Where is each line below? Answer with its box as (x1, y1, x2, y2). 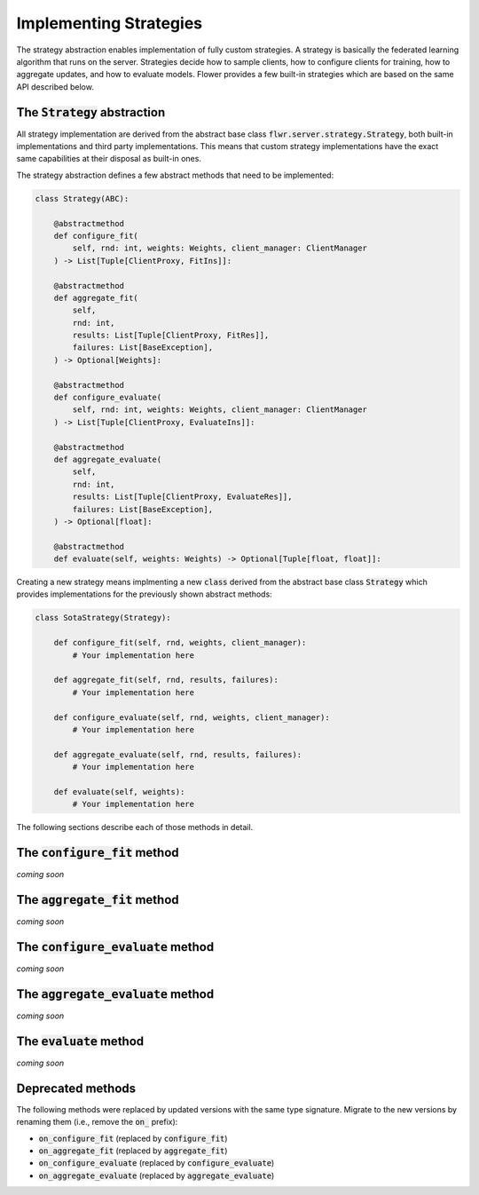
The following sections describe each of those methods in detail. (16, 822, 254, 833)
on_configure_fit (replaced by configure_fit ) (38, 1133, 228, 1144)
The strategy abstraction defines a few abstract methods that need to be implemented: (16, 170, 334, 180)
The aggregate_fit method (16, 892, 179, 907)
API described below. (16, 81, 95, 92)
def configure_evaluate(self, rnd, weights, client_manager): (53, 712, 330, 723)
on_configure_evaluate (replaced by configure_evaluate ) (38, 1158, 275, 1168)
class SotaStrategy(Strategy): (35, 613, 172, 623)
